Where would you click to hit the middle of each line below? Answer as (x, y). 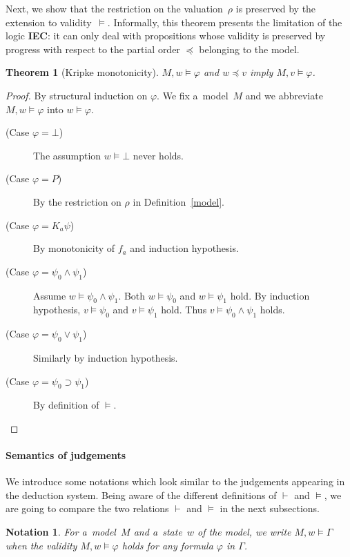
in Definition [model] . (178, 201)
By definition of (66, 405)
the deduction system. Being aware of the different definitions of (141, 495)
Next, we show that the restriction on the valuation (114, 8)
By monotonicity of (74, 248)
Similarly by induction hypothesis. (106, 357)
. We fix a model (193, 95)
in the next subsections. (270, 508)
